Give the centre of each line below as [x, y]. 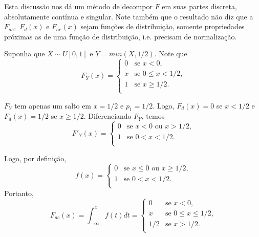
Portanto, [19, 193]
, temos [153, 116]
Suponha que [25, 53]
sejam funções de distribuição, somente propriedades [163, 26]
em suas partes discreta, [199, 6]
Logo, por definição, [35, 158]
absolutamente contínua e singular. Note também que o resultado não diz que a [129, 16]
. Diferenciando [107, 116]
